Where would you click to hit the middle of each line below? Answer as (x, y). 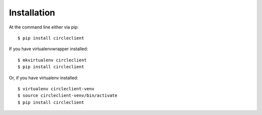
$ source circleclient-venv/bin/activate (67, 96)
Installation (32, 13)
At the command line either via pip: (44, 27)
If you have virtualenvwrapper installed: (49, 49)
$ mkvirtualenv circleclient (52, 60)
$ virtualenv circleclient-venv (56, 89)
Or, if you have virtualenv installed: (44, 78)
